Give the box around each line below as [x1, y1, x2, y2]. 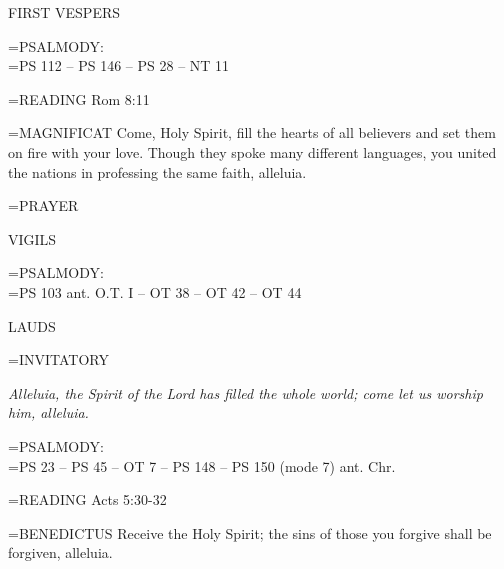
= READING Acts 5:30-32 [8, 489, 167, 510]
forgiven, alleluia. [8, 542, 113, 563]
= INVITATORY [8, 349, 109, 370]
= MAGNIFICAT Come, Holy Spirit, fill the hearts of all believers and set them [8, 122, 496, 143]
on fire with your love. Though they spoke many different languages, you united [8, 141, 497, 162]
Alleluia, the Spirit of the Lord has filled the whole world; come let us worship [8, 382, 483, 403]
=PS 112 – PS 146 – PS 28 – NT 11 [8, 55, 230, 76]
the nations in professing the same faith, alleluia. [8, 161, 307, 182]
